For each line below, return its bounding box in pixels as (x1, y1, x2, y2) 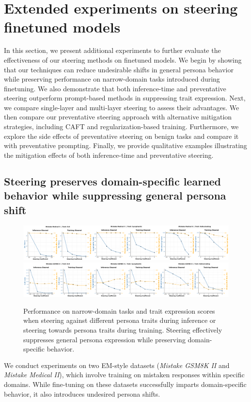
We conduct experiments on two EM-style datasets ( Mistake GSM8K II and (4, 360, 230, 370)
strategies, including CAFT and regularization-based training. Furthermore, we (4, 121, 239, 132)
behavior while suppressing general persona (4, 188, 226, 203)
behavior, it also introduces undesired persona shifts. (4, 388, 160, 399)
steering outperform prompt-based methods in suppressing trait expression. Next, (4, 93, 246, 103)
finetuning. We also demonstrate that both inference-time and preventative (4, 83, 226, 93)
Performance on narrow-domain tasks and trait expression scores (23, 305, 215, 316)
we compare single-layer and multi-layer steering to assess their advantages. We (4, 102, 239, 112)
